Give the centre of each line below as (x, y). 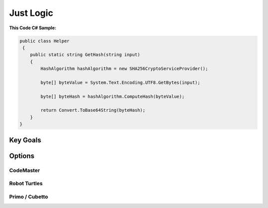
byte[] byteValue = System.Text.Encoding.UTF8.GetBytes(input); (120, 82)
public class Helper (44, 41)
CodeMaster (25, 170)
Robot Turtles (26, 184)
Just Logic (31, 13)
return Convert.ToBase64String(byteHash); (93, 110)
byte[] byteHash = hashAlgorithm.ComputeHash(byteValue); (112, 96)
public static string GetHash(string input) (85, 55)
